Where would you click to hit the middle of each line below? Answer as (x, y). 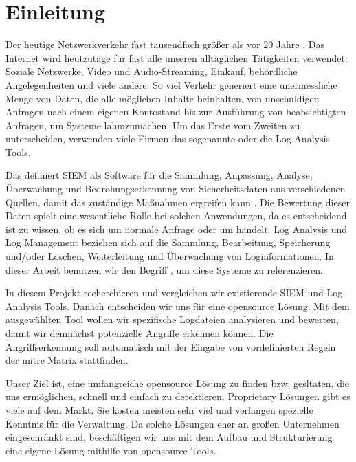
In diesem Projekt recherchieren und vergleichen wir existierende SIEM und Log (174, 293)
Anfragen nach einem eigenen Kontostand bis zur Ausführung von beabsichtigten (176, 112)
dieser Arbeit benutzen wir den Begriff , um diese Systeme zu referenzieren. (164, 269)
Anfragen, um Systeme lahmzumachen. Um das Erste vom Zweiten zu (153, 125)
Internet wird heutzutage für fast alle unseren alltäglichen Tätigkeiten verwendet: (177, 57)
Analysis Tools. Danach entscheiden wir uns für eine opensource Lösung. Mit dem (178, 306)
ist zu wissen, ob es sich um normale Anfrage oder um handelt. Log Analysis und (177, 229)
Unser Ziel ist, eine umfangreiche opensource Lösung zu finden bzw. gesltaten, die (178, 383)
